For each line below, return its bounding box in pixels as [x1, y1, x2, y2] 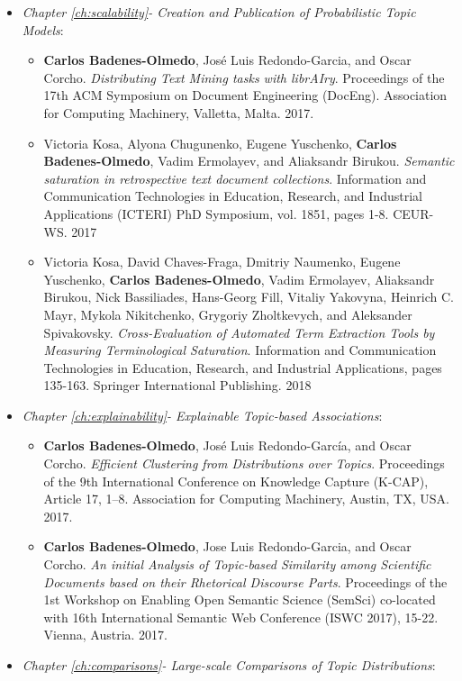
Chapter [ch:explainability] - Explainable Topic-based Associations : [22, 405, 383, 424]
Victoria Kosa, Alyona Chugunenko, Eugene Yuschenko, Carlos [43, 133, 397, 152]
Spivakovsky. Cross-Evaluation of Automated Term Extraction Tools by [43, 322, 435, 341]
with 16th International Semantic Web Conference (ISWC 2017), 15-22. [43, 607, 439, 626]
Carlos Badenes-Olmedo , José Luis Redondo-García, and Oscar [43, 436, 412, 455]
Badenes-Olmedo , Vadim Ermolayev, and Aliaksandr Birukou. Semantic [43, 151, 455, 170]
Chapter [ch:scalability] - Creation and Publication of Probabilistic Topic [22, 3, 416, 21]
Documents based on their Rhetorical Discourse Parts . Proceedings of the [43, 572, 448, 591]
